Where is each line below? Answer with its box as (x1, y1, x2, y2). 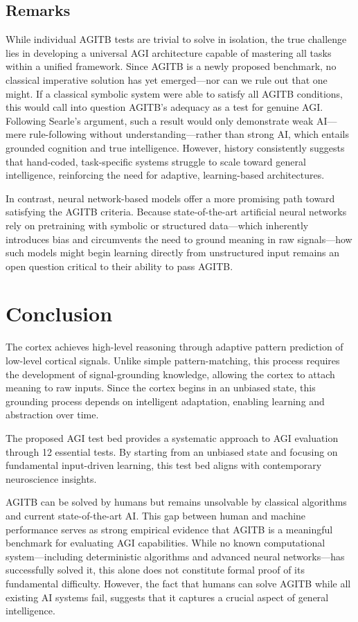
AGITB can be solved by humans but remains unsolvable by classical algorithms (6, 495, 347, 509)
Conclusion (6, 299, 113, 328)
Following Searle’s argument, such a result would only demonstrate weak (6, 113, 314, 127)
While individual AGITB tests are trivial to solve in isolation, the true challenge (6, 32, 347, 46)
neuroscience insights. (6, 471, 97, 486)
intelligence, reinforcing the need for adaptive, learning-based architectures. (6, 168, 325, 182)
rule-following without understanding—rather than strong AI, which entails (29, 127, 349, 141)
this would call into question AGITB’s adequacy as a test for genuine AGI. (6, 100, 323, 114)
